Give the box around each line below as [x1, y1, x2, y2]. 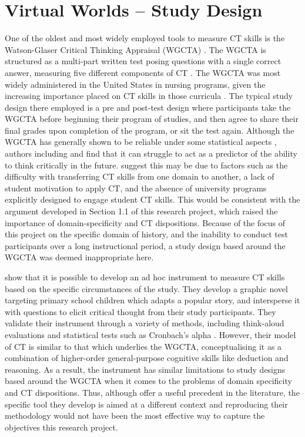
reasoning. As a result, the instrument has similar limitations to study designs [5, 363, 286, 375]
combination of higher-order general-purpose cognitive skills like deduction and [5, 352, 289, 364]
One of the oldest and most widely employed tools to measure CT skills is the [5, 32, 285, 44]
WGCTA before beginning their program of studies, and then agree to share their [5, 112, 299, 125]
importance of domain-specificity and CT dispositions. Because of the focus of [5, 216, 286, 229]
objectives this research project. [5, 421, 118, 433]
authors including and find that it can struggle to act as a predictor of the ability [5, 147, 297, 160]
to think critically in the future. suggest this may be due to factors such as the [5, 158, 288, 171]
